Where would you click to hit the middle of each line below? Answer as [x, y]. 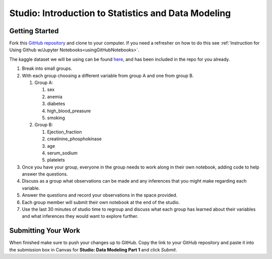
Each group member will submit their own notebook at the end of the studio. [101, 202]
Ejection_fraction [64, 132]
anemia [55, 97]
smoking [56, 118]
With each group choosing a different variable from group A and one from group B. [108, 75]
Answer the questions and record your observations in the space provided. [100, 195]
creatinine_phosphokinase [74, 139]
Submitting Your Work [45, 231]
